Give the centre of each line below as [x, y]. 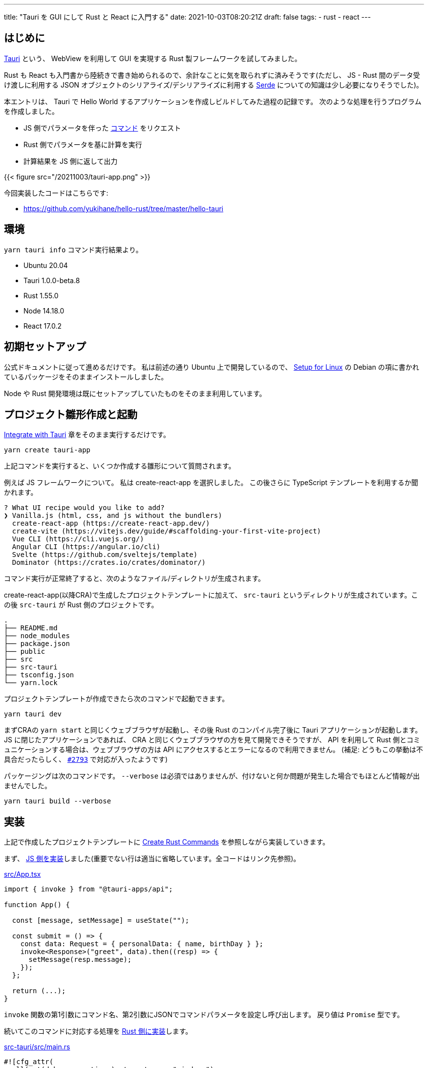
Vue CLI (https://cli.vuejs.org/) [78, 539]
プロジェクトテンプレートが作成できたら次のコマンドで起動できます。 [117, 699]
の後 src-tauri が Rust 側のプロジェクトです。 [81, 605]
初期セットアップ [45, 347]
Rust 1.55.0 [41, 295]
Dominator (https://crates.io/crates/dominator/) [109, 563]
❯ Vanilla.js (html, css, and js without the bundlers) [113, 516]
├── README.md [31, 628]
